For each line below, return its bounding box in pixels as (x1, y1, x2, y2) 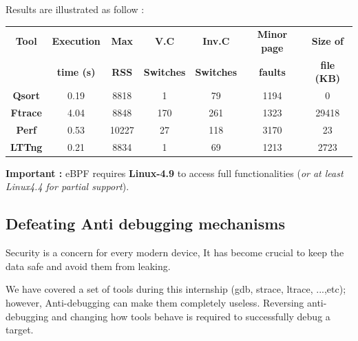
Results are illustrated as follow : (6, 2, 145, 16)
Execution (52, 34, 101, 48)
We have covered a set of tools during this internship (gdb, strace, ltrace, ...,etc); (6, 282, 346, 296)
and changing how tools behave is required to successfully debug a (51, 309, 330, 323)
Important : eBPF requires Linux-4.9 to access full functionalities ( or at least (6, 165, 344, 180)
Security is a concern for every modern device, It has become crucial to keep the (6, 245, 344, 260)
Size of (311, 34, 344, 48)
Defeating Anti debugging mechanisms (6, 213, 285, 234)
